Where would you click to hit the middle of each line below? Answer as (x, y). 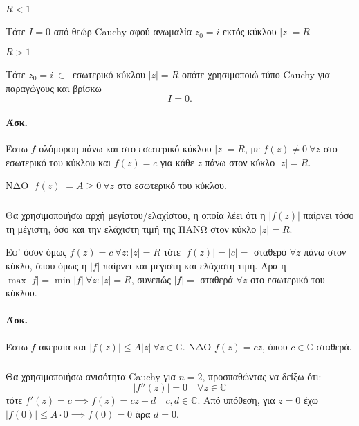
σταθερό (270, 252)
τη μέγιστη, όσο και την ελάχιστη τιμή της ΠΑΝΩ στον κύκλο (131, 228)
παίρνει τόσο (329, 215)
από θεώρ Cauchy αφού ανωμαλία (123, 32)
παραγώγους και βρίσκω (54, 88)
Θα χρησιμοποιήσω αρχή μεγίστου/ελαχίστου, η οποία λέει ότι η (136, 215)
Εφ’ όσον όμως (36, 252)
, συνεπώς (151, 279)
